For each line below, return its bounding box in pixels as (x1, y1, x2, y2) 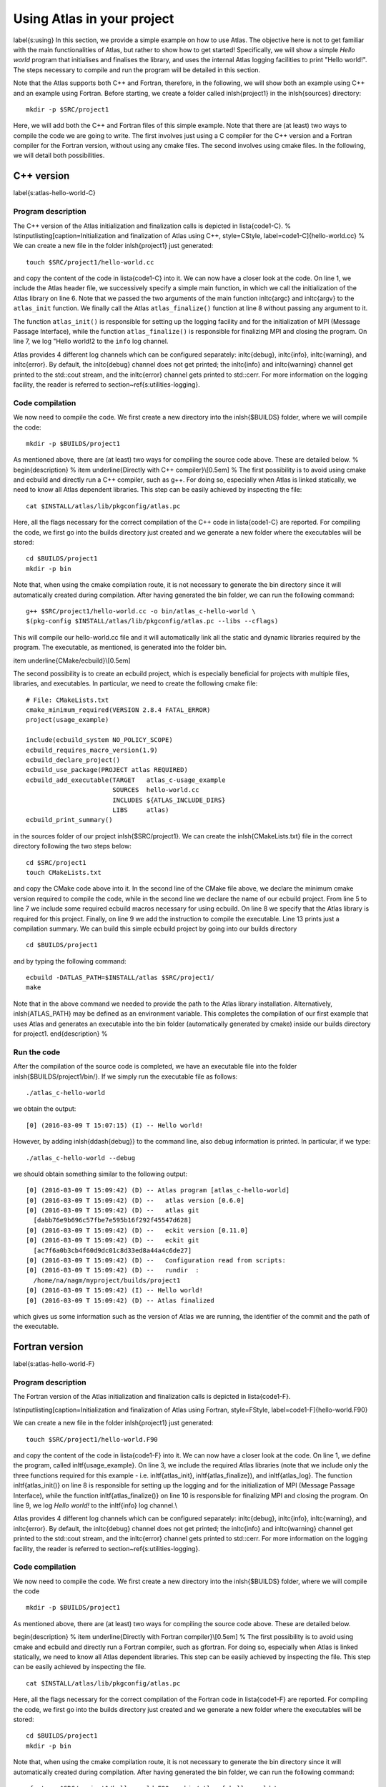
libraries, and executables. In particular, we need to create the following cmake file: (13, 679, 258, 688)
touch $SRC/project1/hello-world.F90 (26, 1435, 159, 1443)
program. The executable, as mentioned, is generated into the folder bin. (13, 643, 227, 652)
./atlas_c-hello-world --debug (26, 1154, 136, 1162)
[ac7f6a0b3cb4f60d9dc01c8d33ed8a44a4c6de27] (33, 1246, 192, 1254)
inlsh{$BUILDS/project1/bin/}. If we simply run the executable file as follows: (13, 1072, 238, 1081)
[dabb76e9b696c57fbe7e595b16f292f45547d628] (33, 1216, 192, 1224)
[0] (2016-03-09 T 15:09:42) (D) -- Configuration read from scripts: (26, 1257, 286, 1264)
